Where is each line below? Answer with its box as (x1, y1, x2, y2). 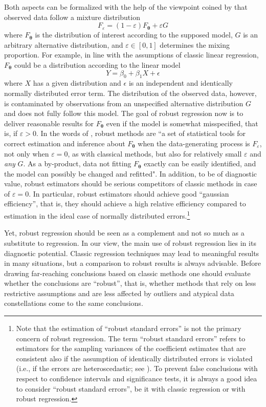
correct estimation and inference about (4, 138, 125, 148)
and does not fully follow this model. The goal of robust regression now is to (4, 108, 243, 119)
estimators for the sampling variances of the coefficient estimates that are (16, 343, 246, 354)
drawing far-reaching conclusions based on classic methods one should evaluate (4, 267, 251, 278)
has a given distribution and (33, 77, 121, 88)
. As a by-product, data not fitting (23, 158, 131, 169)
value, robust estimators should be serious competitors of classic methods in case (4, 178, 257, 189)
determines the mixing (160, 39, 230, 50)
